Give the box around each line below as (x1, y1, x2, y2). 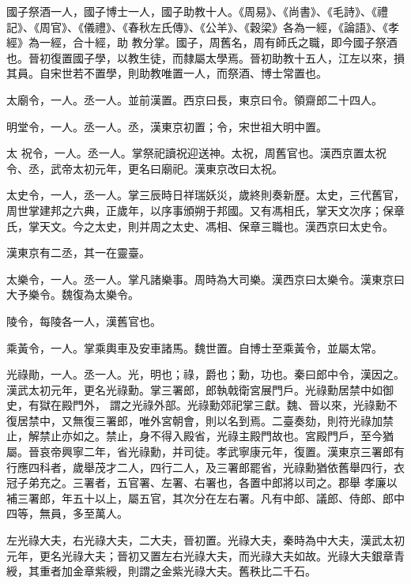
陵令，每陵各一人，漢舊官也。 (6, 312, 161, 329)
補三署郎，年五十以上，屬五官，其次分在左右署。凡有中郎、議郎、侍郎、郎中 (6, 489, 405, 506)
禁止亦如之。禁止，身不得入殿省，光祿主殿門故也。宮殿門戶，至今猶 (39, 428, 394, 444)
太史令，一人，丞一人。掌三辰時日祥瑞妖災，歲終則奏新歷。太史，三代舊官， (6, 187, 405, 203)
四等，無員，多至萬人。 (6, 505, 128, 522)
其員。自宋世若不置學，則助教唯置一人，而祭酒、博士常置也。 (6, 65, 327, 81)
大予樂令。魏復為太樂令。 (6, 286, 139, 303)
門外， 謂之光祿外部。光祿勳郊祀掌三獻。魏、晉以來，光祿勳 (72, 397, 386, 413)
